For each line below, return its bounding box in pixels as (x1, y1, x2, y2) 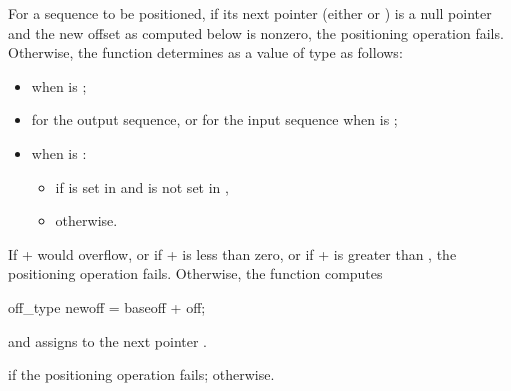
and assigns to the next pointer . (8, 330, 207, 351)
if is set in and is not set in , (55, 176, 229, 197)
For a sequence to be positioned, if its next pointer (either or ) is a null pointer (8, 3, 492, 23)
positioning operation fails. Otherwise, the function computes (8, 263, 383, 284)
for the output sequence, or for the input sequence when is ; (31, 109, 398, 130)
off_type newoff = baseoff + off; (8, 296, 206, 317)
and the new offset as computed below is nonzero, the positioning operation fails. (8, 22, 504, 43)
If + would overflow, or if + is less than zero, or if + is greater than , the (8, 243, 457, 264)
